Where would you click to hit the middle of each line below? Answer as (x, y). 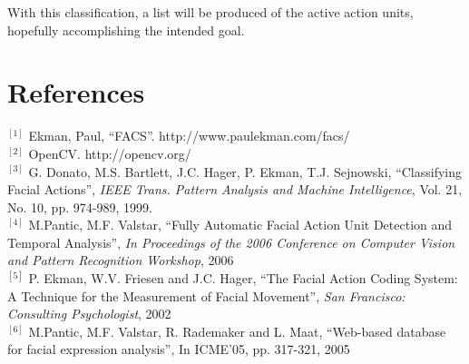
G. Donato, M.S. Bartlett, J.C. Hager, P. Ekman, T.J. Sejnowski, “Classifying (245, 171)
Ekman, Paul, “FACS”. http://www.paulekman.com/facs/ (189, 136)
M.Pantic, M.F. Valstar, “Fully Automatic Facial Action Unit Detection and (240, 225)
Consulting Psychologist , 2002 (89, 314)
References (76, 92)
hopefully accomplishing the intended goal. (126, 30)
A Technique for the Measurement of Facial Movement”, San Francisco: (206, 295)
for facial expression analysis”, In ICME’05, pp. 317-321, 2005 (179, 349)
